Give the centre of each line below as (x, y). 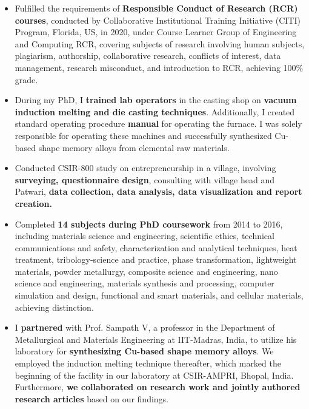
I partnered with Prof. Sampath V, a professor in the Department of (145, 327)
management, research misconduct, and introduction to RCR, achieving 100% (159, 67)
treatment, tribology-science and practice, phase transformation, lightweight (156, 259)
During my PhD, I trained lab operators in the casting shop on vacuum (156, 100)
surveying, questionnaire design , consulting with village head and (145, 179)
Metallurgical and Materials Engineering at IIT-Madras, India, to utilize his (156, 339)
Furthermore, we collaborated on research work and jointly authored (158, 387)
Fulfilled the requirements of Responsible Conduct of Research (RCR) (156, 8)
